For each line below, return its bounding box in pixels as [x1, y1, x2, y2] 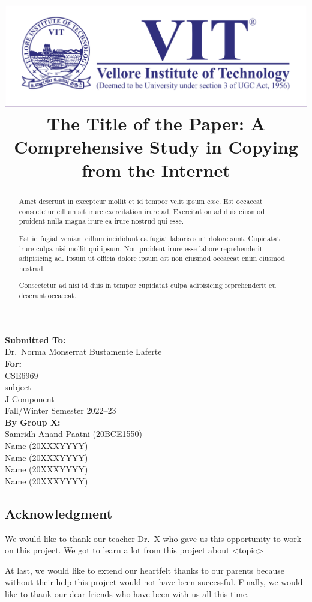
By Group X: [5, 415, 61, 428]
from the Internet [82, 158, 230, 182]
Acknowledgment [5, 504, 113, 522]
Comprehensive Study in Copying [14, 134, 298, 158]
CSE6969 [5, 369, 38, 381]
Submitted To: [5, 333, 66, 346]
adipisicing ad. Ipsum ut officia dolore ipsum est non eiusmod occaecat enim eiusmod [19, 253, 285, 263]
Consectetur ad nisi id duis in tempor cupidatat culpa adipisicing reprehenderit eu [19, 280, 277, 290]
